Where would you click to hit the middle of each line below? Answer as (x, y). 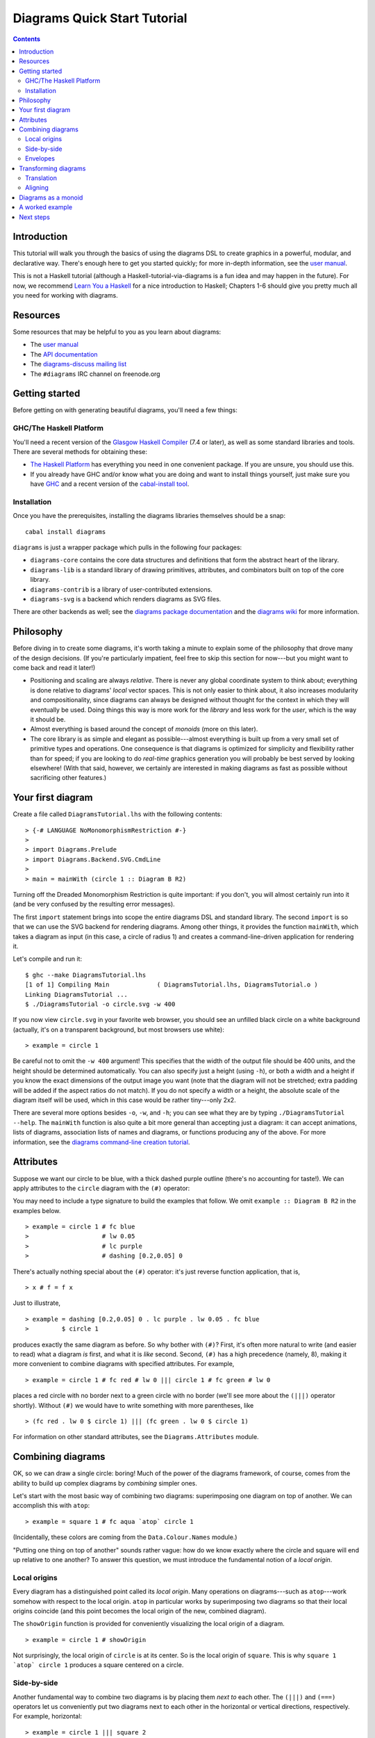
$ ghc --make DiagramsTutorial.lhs (86, 975)
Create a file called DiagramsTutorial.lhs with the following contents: (117, 814)
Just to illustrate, (37, 1303)
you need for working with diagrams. (65, 295)
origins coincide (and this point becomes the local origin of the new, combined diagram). (140, 1611)
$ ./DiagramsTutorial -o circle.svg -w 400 (100, 1004)
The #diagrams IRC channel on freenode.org (95, 374)
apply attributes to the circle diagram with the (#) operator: (101, 1188)
